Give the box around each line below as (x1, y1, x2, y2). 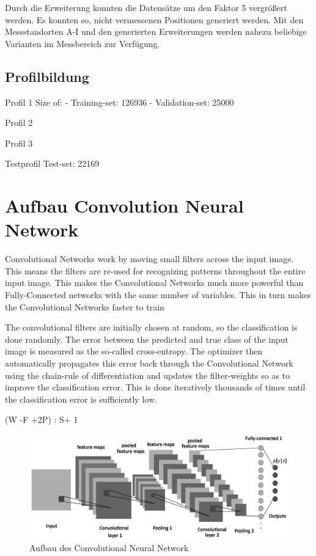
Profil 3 (5, 136, 33, 149)
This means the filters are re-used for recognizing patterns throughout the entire (5, 264, 306, 277)
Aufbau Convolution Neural (5, 193, 244, 218)
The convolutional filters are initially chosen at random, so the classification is (5, 321, 298, 334)
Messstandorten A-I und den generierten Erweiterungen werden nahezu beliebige (5, 25, 307, 38)
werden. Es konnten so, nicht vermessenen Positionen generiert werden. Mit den (5, 13, 304, 26)
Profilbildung (5, 67, 89, 86)
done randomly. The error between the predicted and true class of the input (5, 332, 288, 345)
